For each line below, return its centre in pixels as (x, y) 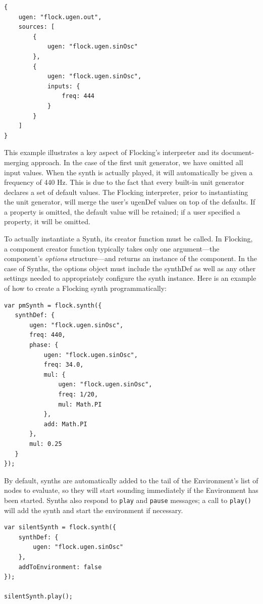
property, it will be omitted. (47, 221)
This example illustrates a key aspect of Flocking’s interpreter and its (112, 152)
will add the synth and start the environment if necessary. (94, 510)
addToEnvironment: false (60, 567)
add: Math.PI (65, 424)
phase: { (44, 345)
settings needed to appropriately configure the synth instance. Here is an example (130, 278)
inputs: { (64, 86)
